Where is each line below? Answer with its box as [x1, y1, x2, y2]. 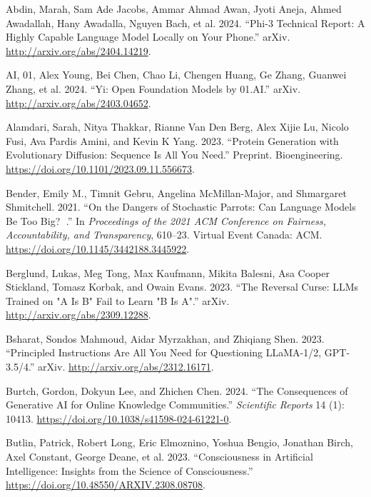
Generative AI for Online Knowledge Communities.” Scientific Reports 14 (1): [6, 397, 345, 412]
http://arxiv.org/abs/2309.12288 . [6, 307, 151, 322]
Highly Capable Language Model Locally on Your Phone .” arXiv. [6, 29, 290, 44]
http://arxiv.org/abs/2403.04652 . [6, 95, 151, 110]
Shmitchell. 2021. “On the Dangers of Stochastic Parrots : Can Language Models [6, 199, 356, 214]
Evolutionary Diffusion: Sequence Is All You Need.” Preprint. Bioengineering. [6, 147, 343, 162]
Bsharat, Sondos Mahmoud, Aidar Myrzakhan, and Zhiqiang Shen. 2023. [6, 331, 325, 346]
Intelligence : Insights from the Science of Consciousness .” [6, 463, 253, 478]
